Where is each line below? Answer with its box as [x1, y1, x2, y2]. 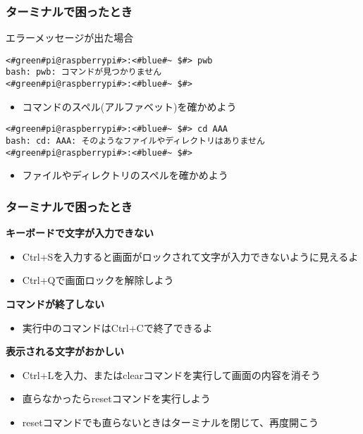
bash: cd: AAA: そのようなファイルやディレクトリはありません [6, 136, 265, 147]
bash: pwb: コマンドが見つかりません [6, 67, 162, 77]
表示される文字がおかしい [6, 344, 124, 359]
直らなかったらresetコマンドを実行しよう [22, 391, 211, 406]
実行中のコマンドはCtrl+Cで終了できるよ [22, 320, 213, 335]
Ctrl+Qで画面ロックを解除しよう [22, 273, 174, 287]
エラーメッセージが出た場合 [6, 30, 134, 45]
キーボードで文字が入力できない [6, 225, 154, 240]
